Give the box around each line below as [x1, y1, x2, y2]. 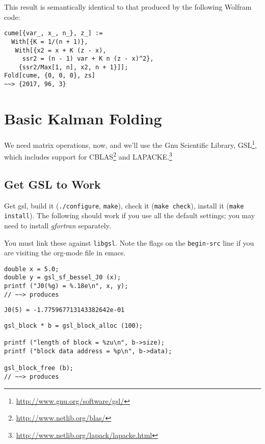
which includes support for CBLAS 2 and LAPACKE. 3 [4, 150, 172, 162]
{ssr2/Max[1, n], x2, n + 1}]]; [18, 63, 128, 71]
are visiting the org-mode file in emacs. [4, 247, 126, 258]
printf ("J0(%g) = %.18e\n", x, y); [4, 282, 128, 290]
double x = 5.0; [4, 265, 59, 273]
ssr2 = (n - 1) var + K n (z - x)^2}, [22, 55, 154, 63]
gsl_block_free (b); [4, 364, 74, 372]
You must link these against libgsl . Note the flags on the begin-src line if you [4, 237, 254, 248]
